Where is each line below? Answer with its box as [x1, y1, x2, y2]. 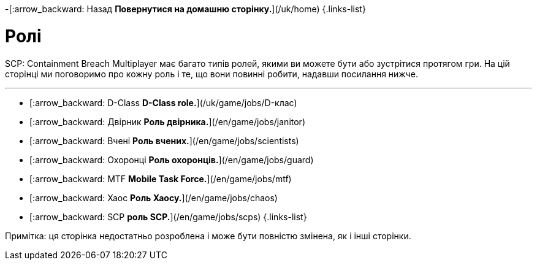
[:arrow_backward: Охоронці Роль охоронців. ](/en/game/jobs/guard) [29, 154, 314, 165]
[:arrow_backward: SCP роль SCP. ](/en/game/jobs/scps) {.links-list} [29, 211, 307, 222]
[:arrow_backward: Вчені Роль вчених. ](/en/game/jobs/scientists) [29, 135, 299, 146]
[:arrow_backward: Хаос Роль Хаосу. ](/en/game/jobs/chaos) [29, 192, 278, 203]
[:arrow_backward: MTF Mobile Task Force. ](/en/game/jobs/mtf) [29, 173, 292, 184]
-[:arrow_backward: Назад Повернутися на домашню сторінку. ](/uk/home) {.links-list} [5, 4, 366, 14]
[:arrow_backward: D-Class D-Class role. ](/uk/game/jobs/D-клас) [29, 97, 297, 108]
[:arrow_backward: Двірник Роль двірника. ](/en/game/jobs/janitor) [29, 116, 305, 127]
